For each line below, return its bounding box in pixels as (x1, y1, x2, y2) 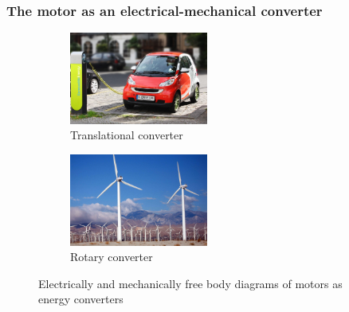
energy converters (38, 291, 124, 307)
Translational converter (70, 127, 183, 143)
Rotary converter (70, 248, 153, 265)
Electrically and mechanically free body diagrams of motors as (38, 275, 343, 291)
